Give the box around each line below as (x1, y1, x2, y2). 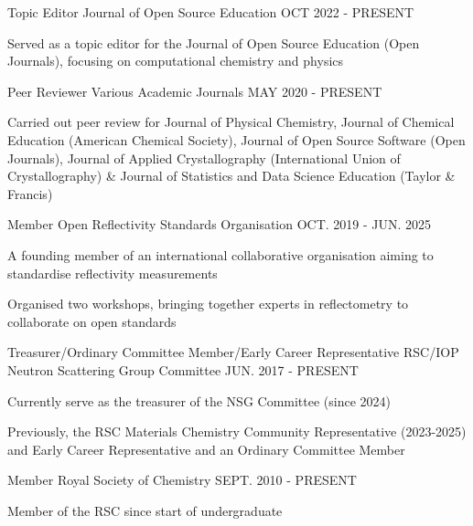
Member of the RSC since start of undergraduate (7, 500, 283, 520)
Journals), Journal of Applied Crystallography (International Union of (7, 148, 401, 167)
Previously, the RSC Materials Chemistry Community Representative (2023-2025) (7, 422, 467, 441)
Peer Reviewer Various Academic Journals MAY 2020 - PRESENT (7, 81, 382, 100)
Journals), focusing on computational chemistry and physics (7, 51, 344, 70)
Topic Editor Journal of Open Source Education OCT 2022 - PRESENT (7, 3, 414, 21)
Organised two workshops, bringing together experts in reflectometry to (7, 294, 409, 313)
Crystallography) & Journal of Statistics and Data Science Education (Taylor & (7, 166, 456, 185)
